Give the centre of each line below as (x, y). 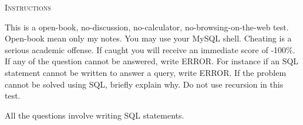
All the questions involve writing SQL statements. (95, 115)
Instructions (28, 7)
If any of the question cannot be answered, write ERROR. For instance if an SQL (152, 61)
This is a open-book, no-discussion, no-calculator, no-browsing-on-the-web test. (147, 27)
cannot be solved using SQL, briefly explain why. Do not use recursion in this (144, 84)
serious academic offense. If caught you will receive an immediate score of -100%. (150, 49)
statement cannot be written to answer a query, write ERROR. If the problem (146, 72)
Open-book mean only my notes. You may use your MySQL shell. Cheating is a (148, 38)
